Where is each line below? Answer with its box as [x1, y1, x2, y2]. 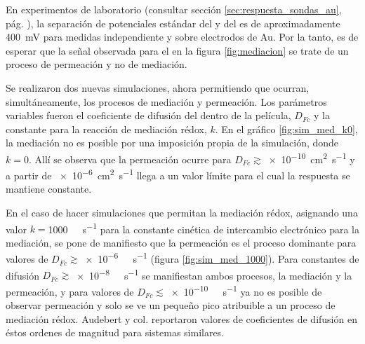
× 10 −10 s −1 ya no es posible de [171, 282, 322, 298]
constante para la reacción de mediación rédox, [6, 121, 207, 136]
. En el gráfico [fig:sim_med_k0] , [215, 121, 358, 136]
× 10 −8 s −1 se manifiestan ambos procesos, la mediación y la [77, 266, 352, 282]
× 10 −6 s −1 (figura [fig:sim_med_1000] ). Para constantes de [85, 249, 359, 266]
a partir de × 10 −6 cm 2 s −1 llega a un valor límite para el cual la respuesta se [6, 166, 350, 182]
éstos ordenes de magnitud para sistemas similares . [6, 325, 225, 340]
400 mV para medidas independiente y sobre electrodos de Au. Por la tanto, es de [6, 29, 359, 44]
